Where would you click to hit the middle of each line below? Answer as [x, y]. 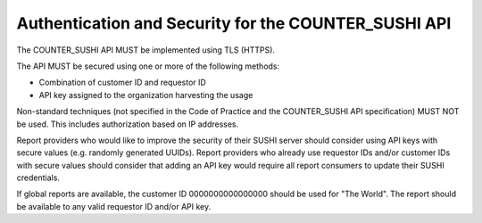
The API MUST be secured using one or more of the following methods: [148, 66]
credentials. [38, 178]
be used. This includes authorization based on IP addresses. [128, 124]
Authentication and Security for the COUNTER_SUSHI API [234, 23]
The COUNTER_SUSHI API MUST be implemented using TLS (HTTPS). [146, 50]
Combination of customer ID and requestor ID [123, 83]
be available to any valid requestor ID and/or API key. [114, 206]
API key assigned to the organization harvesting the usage [146, 95]
